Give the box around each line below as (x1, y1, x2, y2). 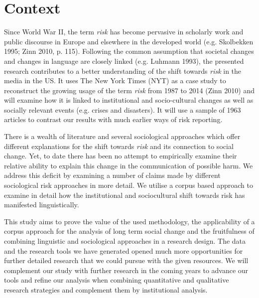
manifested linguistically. (4, 199, 79, 210)
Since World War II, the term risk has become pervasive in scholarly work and (4, 26, 244, 37)
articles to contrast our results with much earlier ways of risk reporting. (4, 114, 223, 125)
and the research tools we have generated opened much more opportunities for (4, 245, 243, 256)
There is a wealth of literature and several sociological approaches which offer (4, 131, 241, 142)
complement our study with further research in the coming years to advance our (4, 265, 249, 275)
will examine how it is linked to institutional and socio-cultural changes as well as (4, 95, 254, 105)
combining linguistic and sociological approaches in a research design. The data (4, 236, 246, 246)
